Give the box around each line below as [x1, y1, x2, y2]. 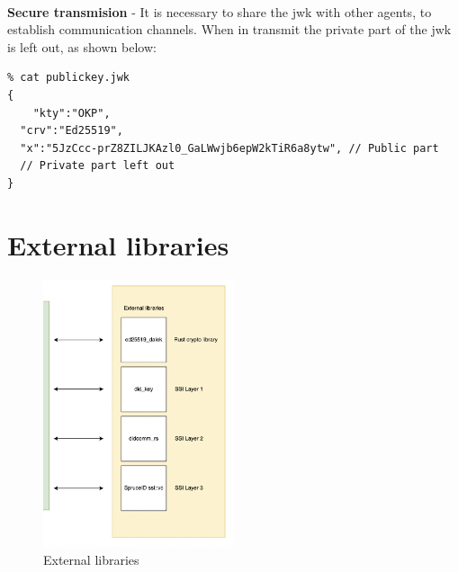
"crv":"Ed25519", [20, 124, 123, 138]
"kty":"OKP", [32, 106, 111, 120]
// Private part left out [20, 159, 175, 173]
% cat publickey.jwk [7, 71, 130, 85]
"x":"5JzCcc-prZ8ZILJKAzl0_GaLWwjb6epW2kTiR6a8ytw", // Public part [20, 141, 439, 155]
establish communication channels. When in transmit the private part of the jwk [7, 20, 452, 39]
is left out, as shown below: [7, 37, 157, 56]
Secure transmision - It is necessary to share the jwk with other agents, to [7, 2, 432, 21]
